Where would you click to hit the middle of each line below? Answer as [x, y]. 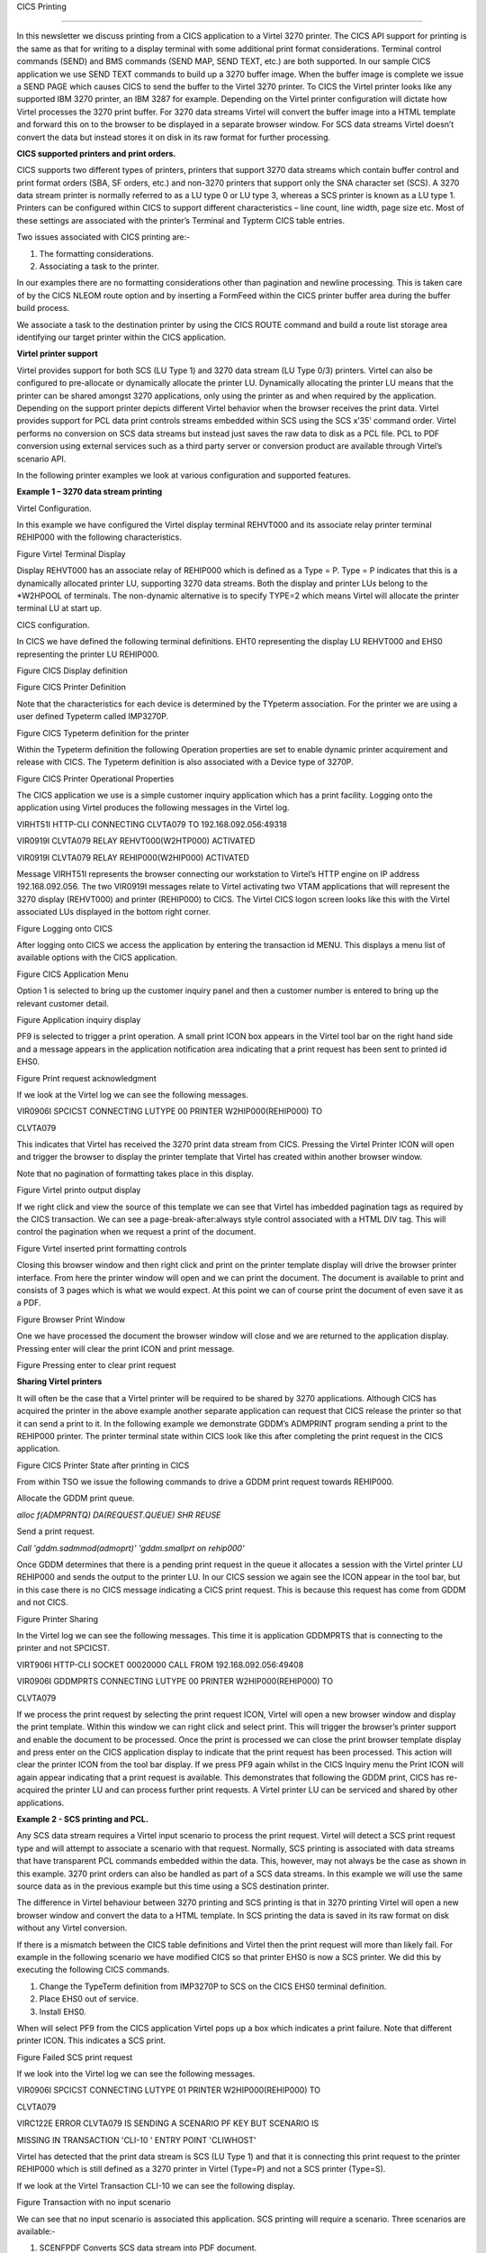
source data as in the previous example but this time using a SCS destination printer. [173, 1886]
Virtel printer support [57, 354]
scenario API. [41, 459]
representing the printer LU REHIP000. [88, 654]
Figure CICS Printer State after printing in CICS [103, 1465]
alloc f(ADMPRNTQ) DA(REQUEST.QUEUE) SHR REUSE [119, 1515]
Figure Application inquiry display [79, 1019]
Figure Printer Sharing [58, 1619]
